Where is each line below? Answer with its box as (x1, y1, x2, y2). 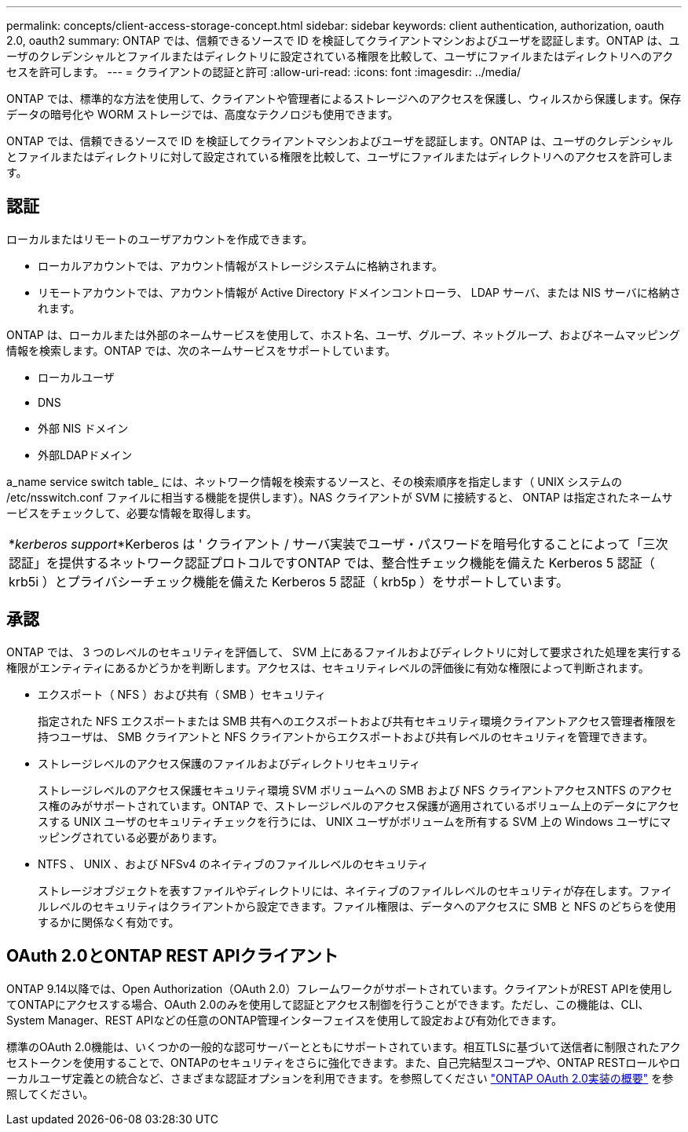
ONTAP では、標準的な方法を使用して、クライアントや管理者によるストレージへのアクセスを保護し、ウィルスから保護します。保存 (6, 92, 682, 105)
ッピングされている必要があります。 (38, 830, 224, 844)
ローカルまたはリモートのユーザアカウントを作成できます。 (6, 232, 313, 246)
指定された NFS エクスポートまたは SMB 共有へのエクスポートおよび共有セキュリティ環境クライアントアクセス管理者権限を (38, 714, 677, 728)
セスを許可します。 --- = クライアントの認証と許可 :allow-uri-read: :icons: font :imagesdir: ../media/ (6, 65, 521, 79)
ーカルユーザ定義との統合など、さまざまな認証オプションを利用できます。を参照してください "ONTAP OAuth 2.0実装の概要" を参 (6, 1071, 674, 1085)
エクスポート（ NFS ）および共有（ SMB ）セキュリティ (38, 687, 327, 701)
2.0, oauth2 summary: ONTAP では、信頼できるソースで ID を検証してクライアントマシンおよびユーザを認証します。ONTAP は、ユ (6, 34, 680, 47)
